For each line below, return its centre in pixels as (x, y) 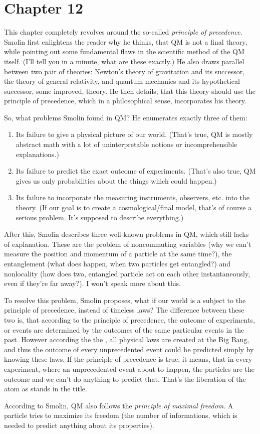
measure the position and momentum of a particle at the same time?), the (118, 254)
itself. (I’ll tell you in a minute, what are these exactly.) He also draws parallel (124, 61)
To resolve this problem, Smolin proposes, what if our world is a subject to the (125, 300)
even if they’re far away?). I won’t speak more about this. (92, 283)
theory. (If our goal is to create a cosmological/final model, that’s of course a (134, 207)
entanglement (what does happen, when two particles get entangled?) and (117, 263)
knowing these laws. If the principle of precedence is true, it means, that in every (128, 359)
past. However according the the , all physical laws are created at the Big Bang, (127, 339)
